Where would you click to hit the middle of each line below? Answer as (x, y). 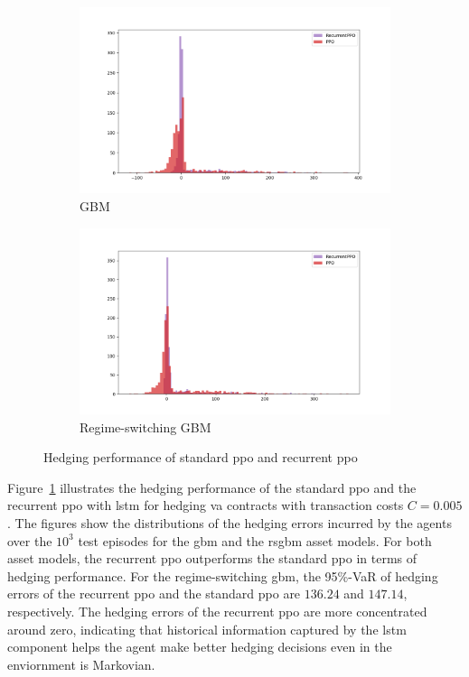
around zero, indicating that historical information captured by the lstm (207, 629)
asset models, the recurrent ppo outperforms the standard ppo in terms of (212, 558)
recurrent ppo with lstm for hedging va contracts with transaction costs (206, 505)
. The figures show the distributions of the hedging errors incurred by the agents (230, 522)
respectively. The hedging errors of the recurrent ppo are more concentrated (217, 611)
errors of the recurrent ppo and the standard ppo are (154, 594)
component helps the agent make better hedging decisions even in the (200, 647)
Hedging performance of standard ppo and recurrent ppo (201, 457)
